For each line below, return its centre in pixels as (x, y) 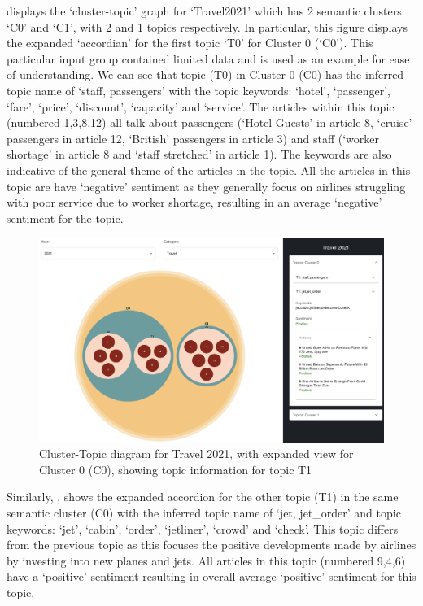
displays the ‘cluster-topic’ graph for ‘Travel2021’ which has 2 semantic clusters (204, 11)
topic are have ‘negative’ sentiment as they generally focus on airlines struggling (206, 186)
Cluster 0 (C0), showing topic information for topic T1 (176, 469)
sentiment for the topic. (65, 218)
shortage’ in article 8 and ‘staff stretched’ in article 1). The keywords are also (199, 154)
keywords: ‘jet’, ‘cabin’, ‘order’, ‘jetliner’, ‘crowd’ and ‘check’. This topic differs (203, 528)
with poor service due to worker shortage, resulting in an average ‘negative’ (194, 202)
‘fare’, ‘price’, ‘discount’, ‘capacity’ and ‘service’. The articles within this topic (201, 106)
